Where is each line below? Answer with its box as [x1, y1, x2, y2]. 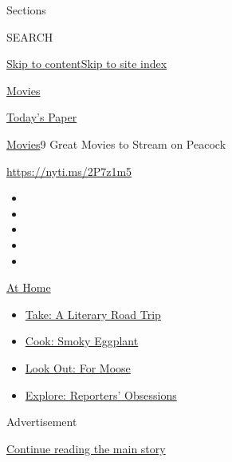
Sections [6, 2, 46, 18]
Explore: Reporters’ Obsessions [25, 386, 177, 403]
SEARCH [6, 28, 53, 45]
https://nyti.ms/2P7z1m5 [6, 162, 132, 179]
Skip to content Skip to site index [6, 55, 167, 72]
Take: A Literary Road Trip [25, 305, 161, 322]
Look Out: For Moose [25, 359, 131, 376]
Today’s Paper [6, 109, 77, 125]
